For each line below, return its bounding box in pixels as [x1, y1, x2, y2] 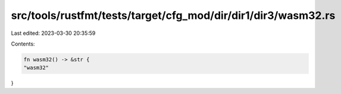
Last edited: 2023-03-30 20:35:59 [11, 30, 96, 37]
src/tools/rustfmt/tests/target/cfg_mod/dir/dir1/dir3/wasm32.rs [11, 9, 336, 22]
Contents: [11, 40, 35, 47]
